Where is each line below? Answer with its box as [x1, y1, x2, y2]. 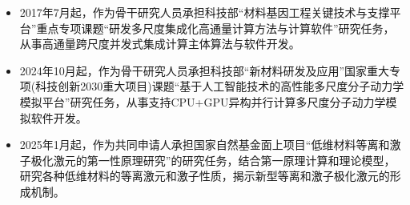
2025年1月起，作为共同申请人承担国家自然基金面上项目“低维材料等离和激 [19, 136, 401, 153]
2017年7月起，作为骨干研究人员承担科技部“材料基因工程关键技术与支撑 [19, 4, 390, 20]
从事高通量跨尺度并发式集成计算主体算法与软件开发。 [19, 35, 300, 52]
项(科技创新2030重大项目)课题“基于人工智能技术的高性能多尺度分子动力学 [19, 78, 404, 94]
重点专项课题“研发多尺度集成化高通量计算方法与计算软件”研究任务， [36, 19, 395, 36]
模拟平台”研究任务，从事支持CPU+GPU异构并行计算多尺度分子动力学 [19, 93, 386, 110]
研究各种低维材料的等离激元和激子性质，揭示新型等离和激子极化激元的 [19, 167, 390, 184]
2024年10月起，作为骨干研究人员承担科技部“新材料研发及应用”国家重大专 [19, 62, 401, 78]
